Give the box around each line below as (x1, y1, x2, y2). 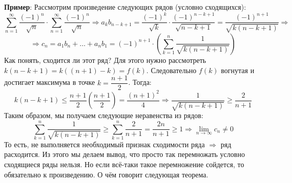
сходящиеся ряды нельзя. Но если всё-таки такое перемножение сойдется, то (4, 159, 244, 170)
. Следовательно (146, 64, 197, 75)
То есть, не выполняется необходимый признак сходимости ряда (4, 139, 205, 149)
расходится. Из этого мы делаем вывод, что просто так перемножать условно (4, 149, 245, 159)
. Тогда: (128, 77, 152, 87)
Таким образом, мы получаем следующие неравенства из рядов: (4, 110, 203, 121)
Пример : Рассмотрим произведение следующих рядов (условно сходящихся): (4, 2, 246, 12)
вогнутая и (221, 64, 255, 75)
